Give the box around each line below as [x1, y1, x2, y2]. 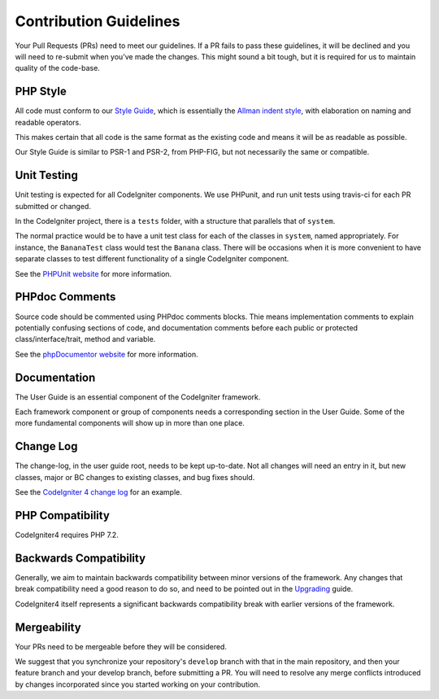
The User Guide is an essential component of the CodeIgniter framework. [15, 391, 261, 402]
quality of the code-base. [15, 63, 101, 73]
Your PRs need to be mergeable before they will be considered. [15, 641, 228, 651]
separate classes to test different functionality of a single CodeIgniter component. [15, 254, 289, 264]
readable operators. [15, 117, 81, 127]
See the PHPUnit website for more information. [15, 269, 172, 278]
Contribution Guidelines [15, 12, 180, 30]
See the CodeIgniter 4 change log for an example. [15, 487, 182, 497]
